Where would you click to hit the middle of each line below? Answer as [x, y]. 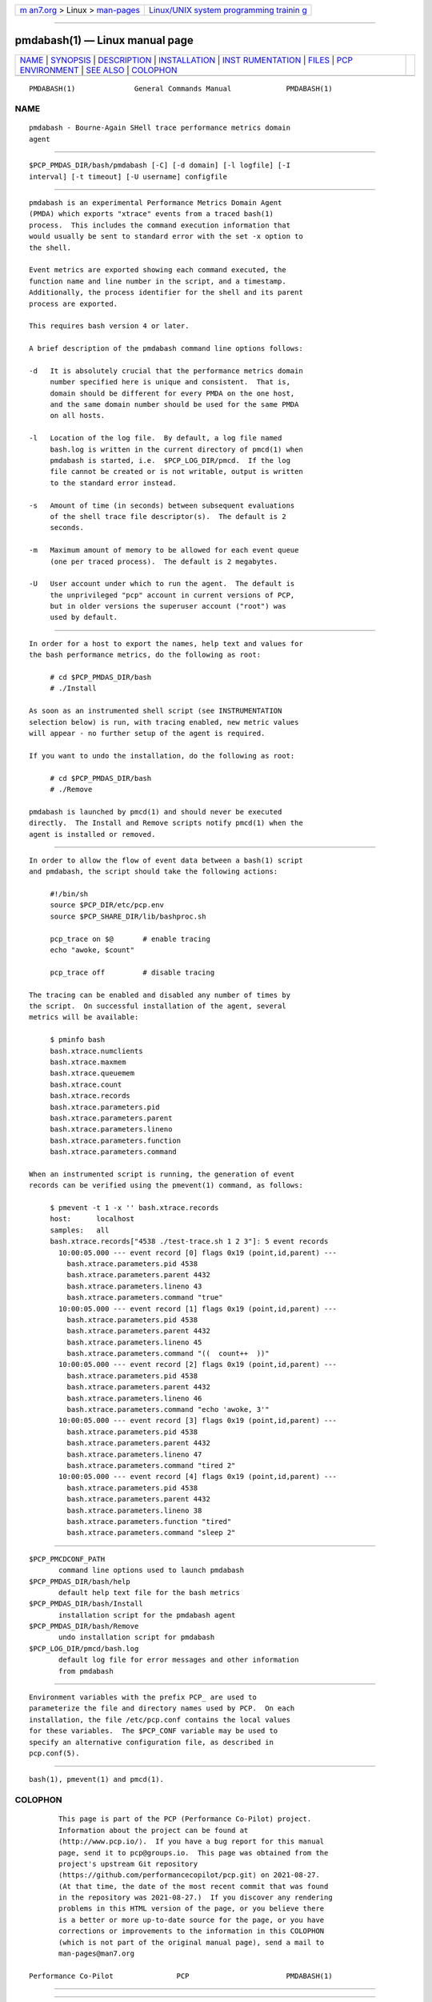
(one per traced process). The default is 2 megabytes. [164, 561]
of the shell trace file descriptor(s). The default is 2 [168, 516]
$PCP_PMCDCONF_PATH [67, 1559]
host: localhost [92, 1219]
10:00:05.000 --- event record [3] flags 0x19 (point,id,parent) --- [198, 1421]
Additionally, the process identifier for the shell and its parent [166, 293]
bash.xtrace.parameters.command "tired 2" [151, 1465]
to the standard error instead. [114, 483]
